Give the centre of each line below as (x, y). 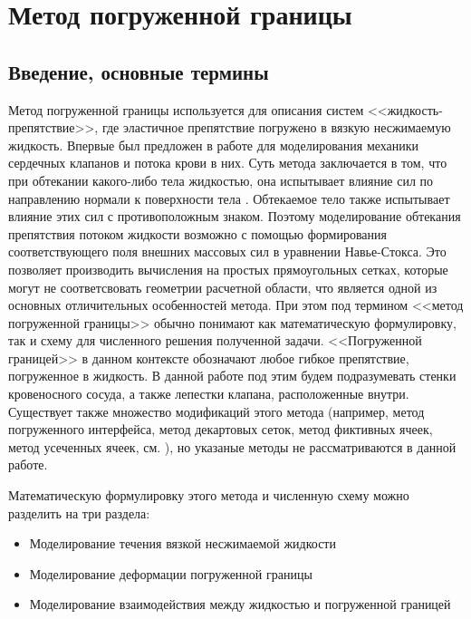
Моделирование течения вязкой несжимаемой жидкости (183, 543)
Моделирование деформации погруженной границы (171, 573)
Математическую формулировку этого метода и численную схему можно (209, 495)
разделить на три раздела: (79, 513)
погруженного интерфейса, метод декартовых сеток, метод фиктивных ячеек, (221, 429)
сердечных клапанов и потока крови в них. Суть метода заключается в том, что (228, 163)
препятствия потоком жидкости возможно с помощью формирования (197, 233)
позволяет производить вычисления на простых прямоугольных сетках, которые (228, 269)
